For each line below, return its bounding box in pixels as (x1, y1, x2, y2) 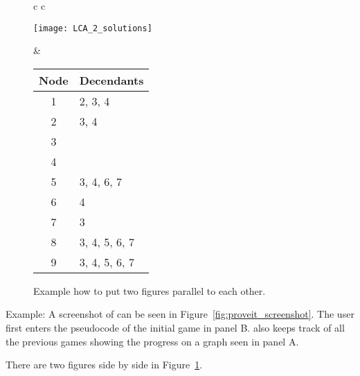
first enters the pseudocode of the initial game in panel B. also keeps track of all (6, 321, 345, 335)
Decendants (79, 71, 144, 88)
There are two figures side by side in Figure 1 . (6, 357, 203, 372)
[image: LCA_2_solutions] (33, 23, 152, 33)
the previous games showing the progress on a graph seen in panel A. (6, 334, 299, 348)
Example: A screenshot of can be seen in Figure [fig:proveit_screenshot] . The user (6, 307, 354, 321)
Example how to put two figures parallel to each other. (33, 283, 266, 298)
